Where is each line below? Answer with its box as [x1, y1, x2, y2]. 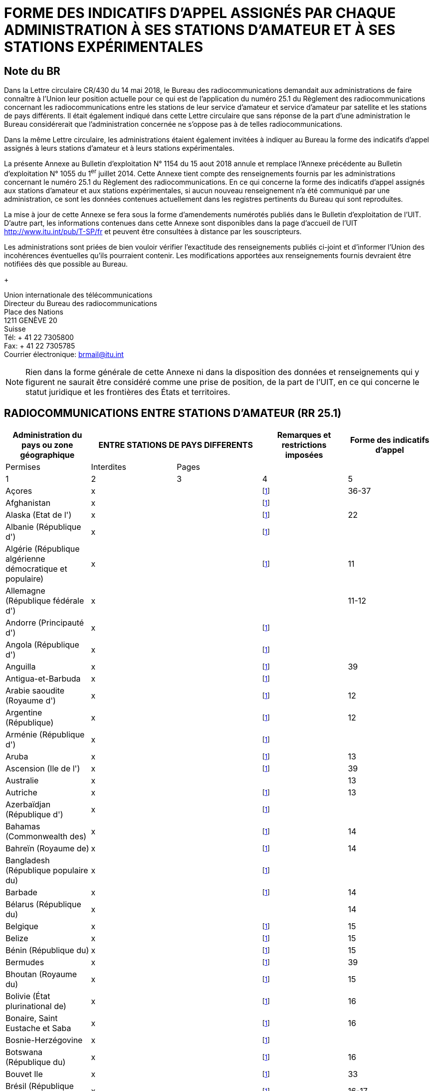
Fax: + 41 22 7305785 [4, 341, 75, 350]
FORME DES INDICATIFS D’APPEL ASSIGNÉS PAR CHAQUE [4, 4, 396, 21]
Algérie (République [5, 543, 80, 554]
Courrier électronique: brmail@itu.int [4, 350, 124, 359]
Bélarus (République [5, 899, 81, 909]
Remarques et [277, 429, 331, 440]
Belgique [5, 921, 38, 931]
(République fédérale [5, 595, 84, 606]
